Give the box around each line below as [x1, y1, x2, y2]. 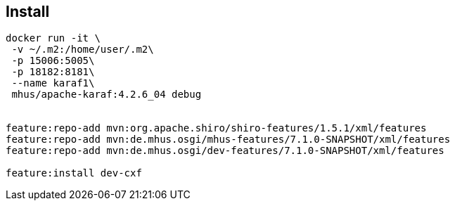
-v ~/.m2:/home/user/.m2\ [11, 44, 154, 56]
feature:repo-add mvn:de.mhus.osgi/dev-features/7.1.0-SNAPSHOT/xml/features [6, 145, 444, 157]
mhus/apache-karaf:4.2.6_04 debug [11, 89, 202, 101]
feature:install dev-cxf [6, 167, 142, 179]
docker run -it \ [6, 32, 101, 44]
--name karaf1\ [11, 77, 95, 89]
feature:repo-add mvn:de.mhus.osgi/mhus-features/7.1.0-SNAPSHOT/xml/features [6, 134, 451, 146]
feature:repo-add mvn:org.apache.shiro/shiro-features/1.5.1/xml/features [6, 122, 427, 134]
